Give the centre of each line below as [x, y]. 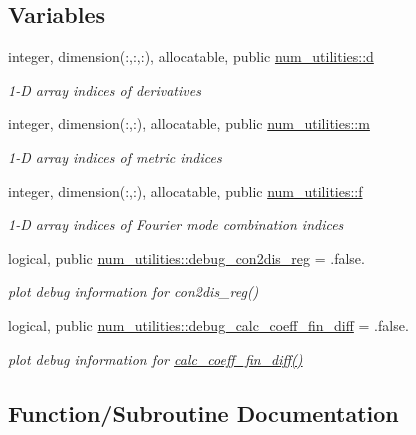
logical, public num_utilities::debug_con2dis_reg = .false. [186, 257]
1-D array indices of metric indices [115, 156]
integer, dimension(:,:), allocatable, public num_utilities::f [185, 190]
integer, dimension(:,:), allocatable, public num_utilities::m [189, 123]
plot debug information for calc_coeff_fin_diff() [155, 358]
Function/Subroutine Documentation [203, 412]
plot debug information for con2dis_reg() [133, 291]
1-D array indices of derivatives [104, 89]
